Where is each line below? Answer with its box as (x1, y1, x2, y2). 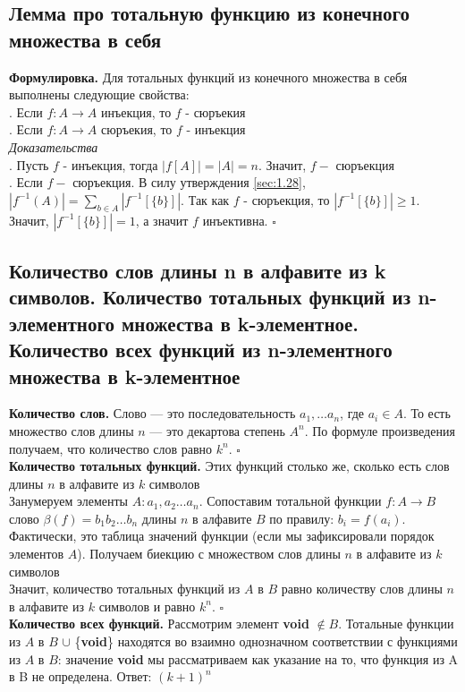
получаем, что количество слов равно (9, 439, 213, 457)
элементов (9, 544, 64, 563)
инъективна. (202, 210, 268, 229)
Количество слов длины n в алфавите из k (9, 256, 386, 284)
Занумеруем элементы (9, 491, 129, 510)
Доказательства (9, 137, 98, 156)
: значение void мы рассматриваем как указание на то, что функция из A (57, 649, 459, 668)
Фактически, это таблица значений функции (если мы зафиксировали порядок (9, 526, 435, 545)
